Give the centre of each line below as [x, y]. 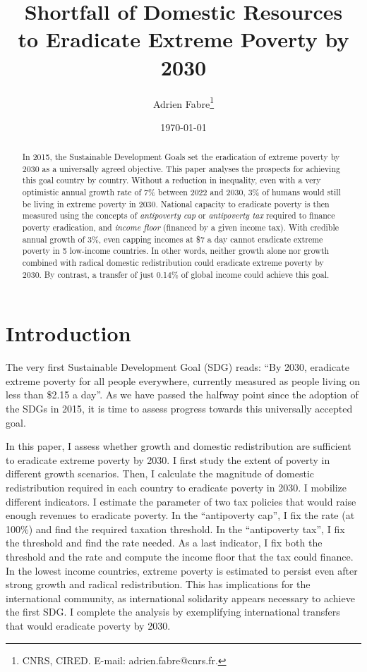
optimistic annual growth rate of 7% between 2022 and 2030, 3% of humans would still [181, 192]
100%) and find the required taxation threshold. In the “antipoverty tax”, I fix [175, 529]
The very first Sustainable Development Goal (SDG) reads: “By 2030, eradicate [178, 367]
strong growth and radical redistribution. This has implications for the [158, 584]
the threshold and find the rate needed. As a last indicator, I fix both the [164, 543]
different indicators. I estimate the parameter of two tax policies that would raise [181, 501]
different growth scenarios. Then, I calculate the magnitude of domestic [160, 474]
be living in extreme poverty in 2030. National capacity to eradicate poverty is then [176, 203]
